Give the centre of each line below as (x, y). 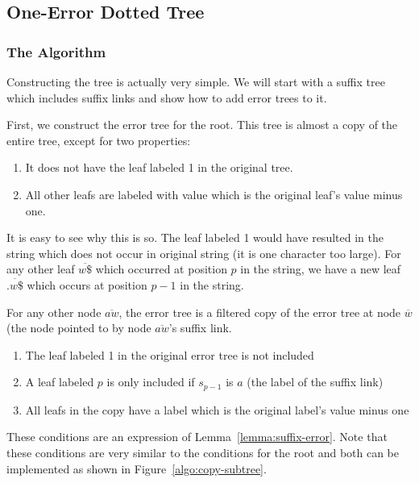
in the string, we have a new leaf (321, 269)
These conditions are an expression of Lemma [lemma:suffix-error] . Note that (197, 437)
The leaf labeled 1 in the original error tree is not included (170, 354)
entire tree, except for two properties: (99, 140)
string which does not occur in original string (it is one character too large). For (204, 253)
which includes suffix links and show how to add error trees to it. (167, 97)
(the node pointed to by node (79, 328)
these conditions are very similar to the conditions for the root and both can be (203, 452)
